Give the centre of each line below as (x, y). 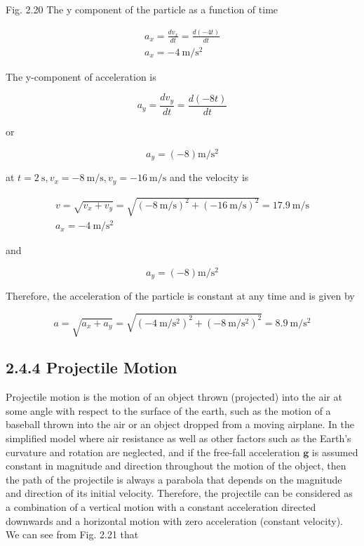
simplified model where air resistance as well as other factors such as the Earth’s (178, 438)
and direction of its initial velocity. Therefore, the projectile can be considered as (179, 493)
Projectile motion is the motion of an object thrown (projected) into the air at (174, 397)
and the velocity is (209, 177)
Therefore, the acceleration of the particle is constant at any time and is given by (180, 296)
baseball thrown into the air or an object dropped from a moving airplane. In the (180, 424)
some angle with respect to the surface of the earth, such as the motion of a (168, 410)
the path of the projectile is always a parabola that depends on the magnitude (174, 479)
